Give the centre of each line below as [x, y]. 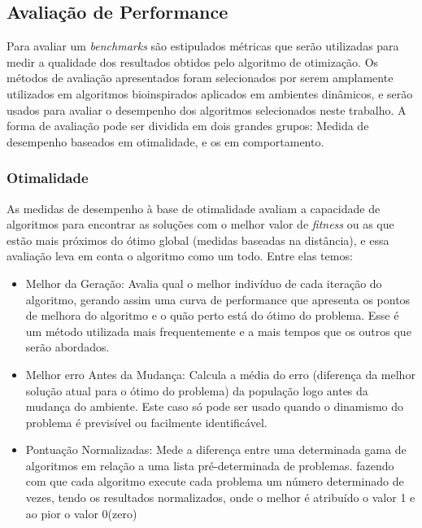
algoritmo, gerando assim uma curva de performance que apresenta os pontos [218, 299]
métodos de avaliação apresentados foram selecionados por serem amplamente [200, 78]
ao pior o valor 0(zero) [81, 513]
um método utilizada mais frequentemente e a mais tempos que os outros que [218, 331]
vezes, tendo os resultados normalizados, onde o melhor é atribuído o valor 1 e [220, 497]
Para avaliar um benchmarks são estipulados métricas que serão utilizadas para [203, 46]
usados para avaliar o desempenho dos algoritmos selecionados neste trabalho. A [207, 109]
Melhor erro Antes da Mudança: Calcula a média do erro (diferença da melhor [220, 374]
